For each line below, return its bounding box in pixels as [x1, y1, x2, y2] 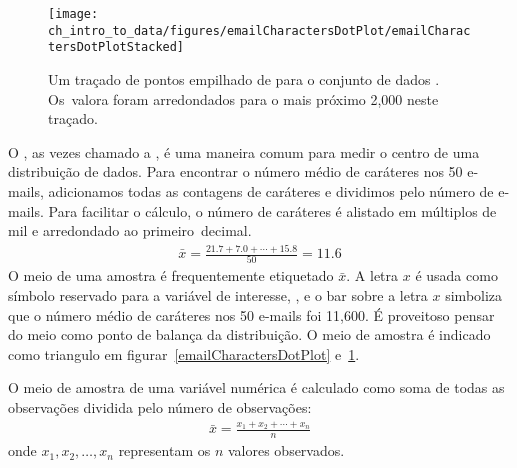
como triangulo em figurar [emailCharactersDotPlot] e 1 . [8, 343, 360, 364]
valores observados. [227, 440, 345, 461]
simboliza [445, 284, 503, 305]
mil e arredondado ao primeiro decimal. [8, 220, 252, 241]
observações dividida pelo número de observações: [8, 396, 312, 417]
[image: [48, 7, 99, 21]
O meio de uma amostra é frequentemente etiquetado [8, 265, 334, 286]
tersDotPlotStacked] [48, 40, 185, 55]
